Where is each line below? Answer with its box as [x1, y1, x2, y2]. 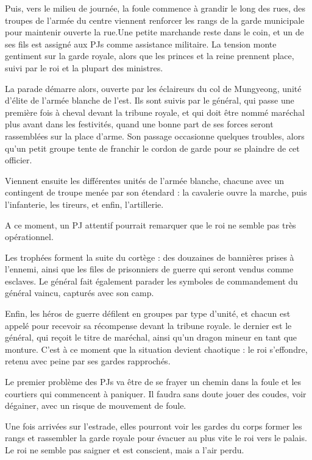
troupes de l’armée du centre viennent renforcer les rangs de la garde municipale [5, 13, 305, 26]
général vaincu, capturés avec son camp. [5, 286, 154, 299]
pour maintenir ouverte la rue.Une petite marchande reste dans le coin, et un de [5, 26, 304, 38]
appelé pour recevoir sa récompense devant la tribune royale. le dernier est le [5, 319, 292, 331]
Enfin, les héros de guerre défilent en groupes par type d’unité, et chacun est [5, 307, 291, 320]
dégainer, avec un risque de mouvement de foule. [5, 399, 186, 412]
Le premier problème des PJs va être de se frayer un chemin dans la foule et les [5, 375, 302, 388]
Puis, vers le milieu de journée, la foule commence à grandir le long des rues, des [5, 2, 306, 14]
